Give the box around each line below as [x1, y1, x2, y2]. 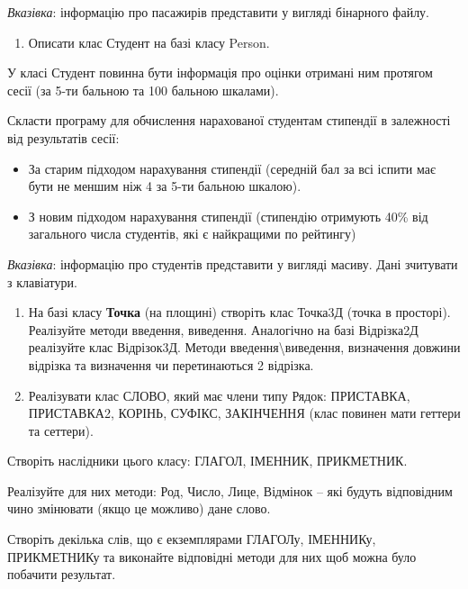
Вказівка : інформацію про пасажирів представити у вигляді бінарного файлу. [7, 3, 430, 21]
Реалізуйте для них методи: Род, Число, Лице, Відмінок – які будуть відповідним [7, 481, 453, 500]
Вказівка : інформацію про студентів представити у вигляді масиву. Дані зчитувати [7, 254, 458, 273]
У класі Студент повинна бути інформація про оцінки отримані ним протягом [7, 63, 433, 82]
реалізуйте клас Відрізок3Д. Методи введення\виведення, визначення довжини [28, 338, 461, 357]
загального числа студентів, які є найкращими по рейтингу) [28, 224, 356, 243]
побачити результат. [7, 565, 116, 584]
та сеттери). [28, 421, 94, 439]
